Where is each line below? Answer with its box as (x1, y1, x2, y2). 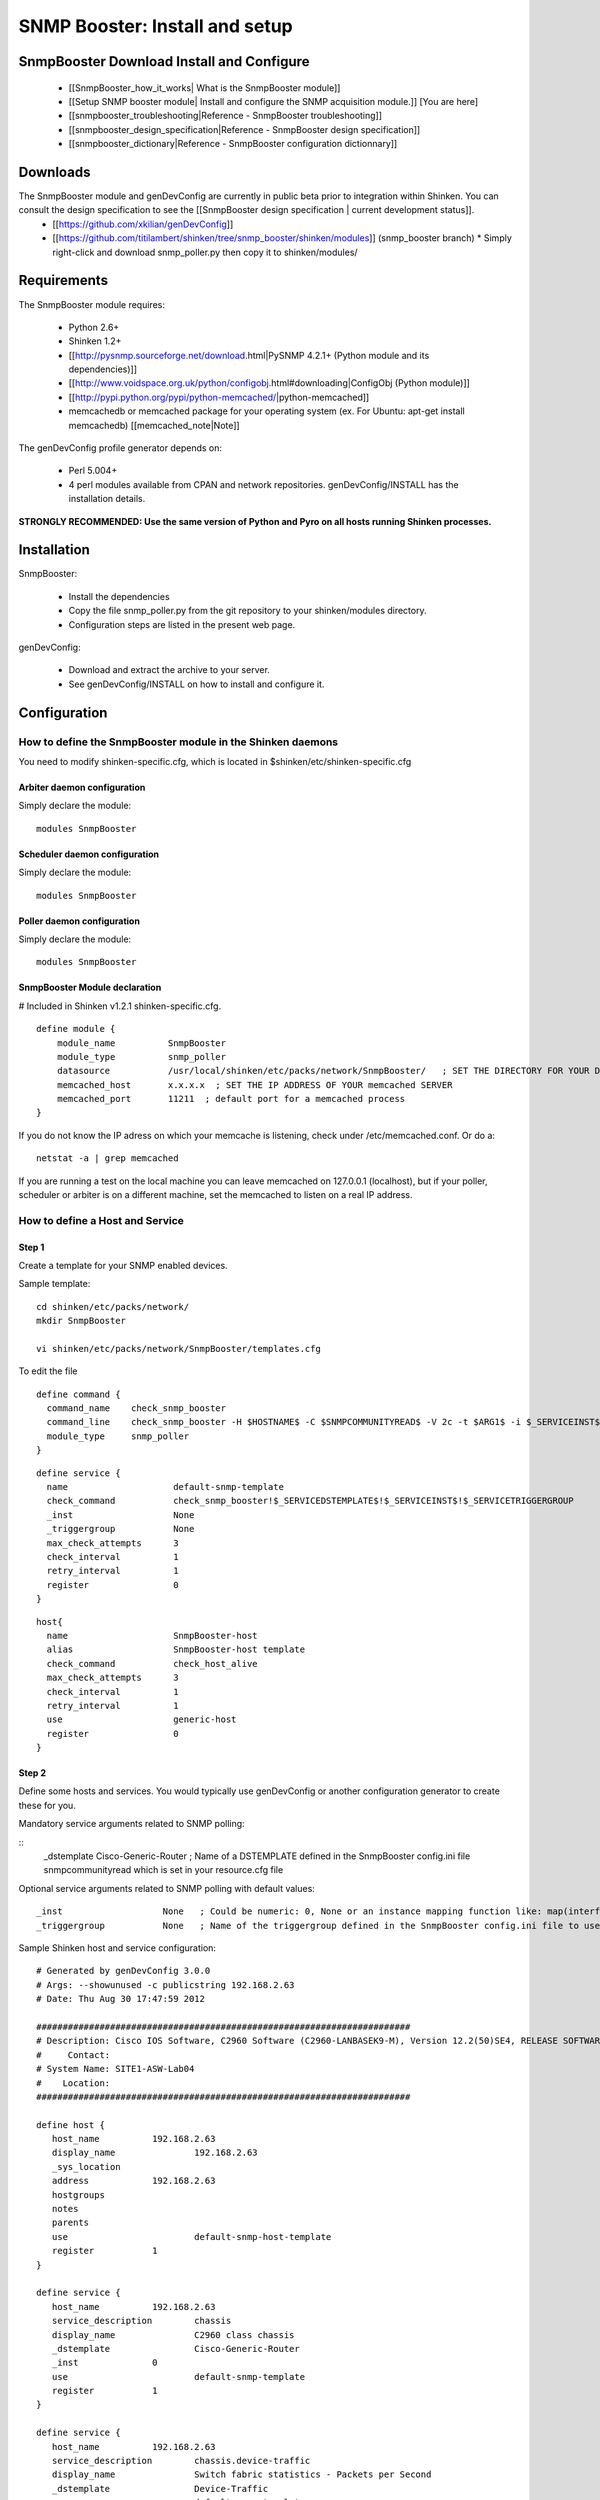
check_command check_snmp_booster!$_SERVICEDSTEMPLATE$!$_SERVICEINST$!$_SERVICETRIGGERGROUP (46, 1495, 574, 1507)
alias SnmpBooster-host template (46, 1644, 305, 1655)
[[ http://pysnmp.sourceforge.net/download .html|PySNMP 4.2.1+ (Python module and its (68, 349, 430, 361)
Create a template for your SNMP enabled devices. (18, 1259, 229, 1271)
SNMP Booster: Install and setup (18, 15, 294, 37)
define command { (36, 1388, 121, 1400)
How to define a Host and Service (18, 1213, 185, 1227)
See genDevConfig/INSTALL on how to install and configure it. (68, 678, 325, 690)
